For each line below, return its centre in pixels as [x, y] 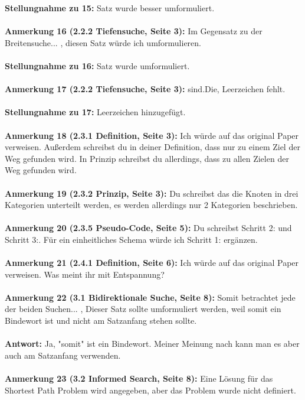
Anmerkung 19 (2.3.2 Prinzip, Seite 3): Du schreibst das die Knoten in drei [152, 193]
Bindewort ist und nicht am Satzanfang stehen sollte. [101, 321]
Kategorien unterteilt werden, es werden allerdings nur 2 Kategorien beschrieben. [151, 205]
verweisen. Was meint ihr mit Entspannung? [85, 274]
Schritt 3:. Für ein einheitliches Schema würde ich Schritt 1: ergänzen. [131, 239]
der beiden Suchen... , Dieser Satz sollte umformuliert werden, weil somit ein [143, 309]
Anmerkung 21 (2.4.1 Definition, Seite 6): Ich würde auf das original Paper [152, 263]
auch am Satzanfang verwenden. [63, 355]
